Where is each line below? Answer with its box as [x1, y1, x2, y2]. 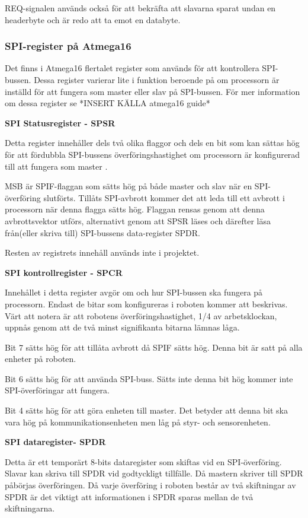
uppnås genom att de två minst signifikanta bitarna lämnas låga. [5, 321, 240, 333]
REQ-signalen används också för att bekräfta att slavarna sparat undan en [5, 2, 276, 14]
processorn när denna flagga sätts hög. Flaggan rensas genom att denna [5, 203, 265, 215]
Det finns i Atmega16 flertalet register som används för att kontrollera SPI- [5, 62, 278, 74]
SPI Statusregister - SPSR [5, 116, 115, 129]
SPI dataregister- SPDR [5, 436, 106, 448]
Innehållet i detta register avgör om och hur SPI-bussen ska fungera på [5, 286, 263, 298]
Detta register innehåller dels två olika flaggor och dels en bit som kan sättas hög [5, 136, 300, 149]
